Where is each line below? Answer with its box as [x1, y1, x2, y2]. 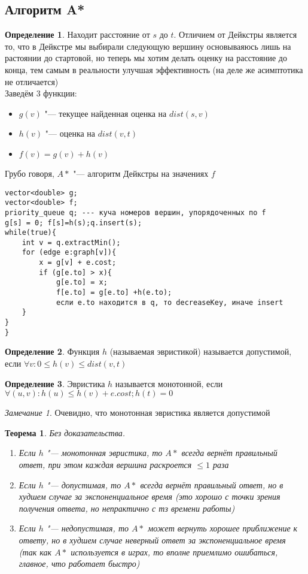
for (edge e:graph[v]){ [22, 248, 117, 257]
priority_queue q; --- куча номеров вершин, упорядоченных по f [5, 208, 266, 217]
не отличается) [5, 75, 59, 87]
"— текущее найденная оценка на [44, 107, 167, 119]
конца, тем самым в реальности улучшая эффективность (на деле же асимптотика [5, 63, 303, 75]
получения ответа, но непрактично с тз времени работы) [19, 502, 235, 514]
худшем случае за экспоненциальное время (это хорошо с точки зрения [19, 490, 280, 503]
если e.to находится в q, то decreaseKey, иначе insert [56, 298, 283, 307]
